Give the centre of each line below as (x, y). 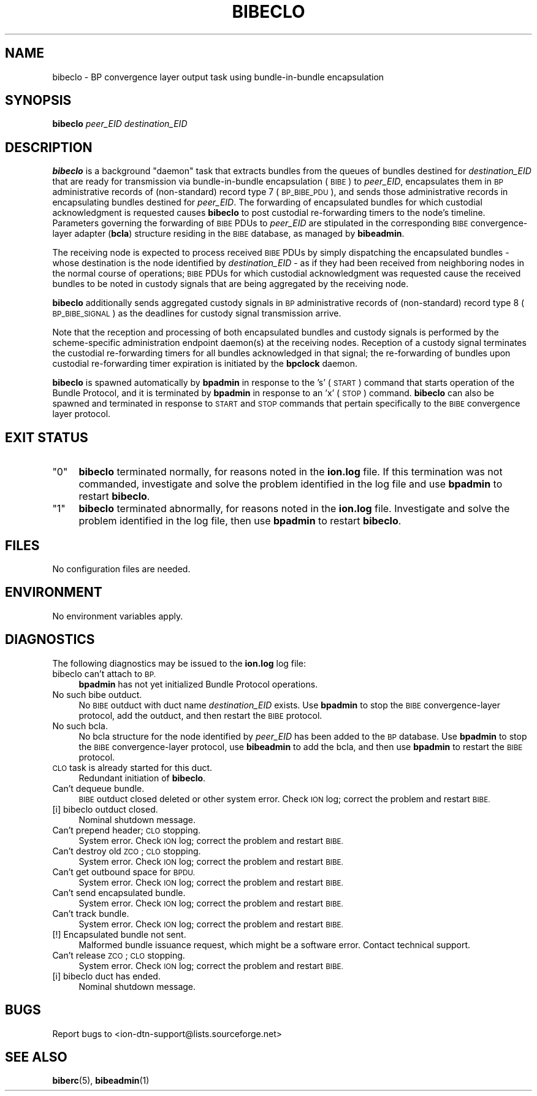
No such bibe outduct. (97, 694)
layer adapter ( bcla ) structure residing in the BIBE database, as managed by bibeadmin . (228, 234)
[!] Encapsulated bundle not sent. (119, 934)
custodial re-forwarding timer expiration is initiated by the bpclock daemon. (205, 364)
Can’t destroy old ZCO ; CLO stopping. (127, 851)
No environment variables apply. (118, 616)
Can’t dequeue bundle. (98, 788)
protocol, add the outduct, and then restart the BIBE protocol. (200, 715)
